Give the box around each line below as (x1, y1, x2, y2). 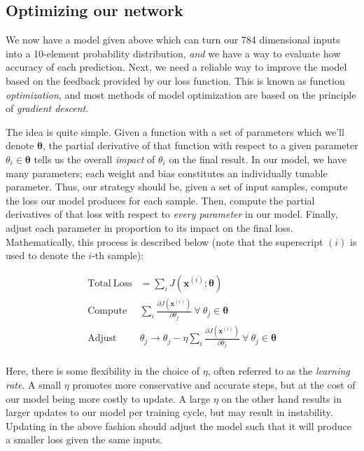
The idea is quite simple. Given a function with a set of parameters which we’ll (6, 124, 344, 139)
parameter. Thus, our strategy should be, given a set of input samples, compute (6, 179, 348, 194)
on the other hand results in (221, 391, 342, 405)
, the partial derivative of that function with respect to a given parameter (43, 138, 358, 153)
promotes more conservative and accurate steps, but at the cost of (72, 377, 356, 391)
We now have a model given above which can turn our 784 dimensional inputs (6, 32, 340, 47)
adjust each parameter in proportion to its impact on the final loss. (6, 220, 293, 235)
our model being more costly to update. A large (6, 391, 211, 405)
